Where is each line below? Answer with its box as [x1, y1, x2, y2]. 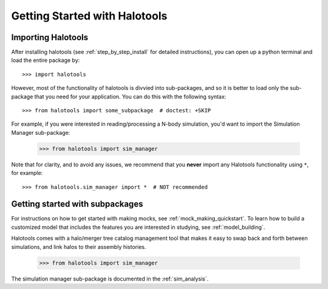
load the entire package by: [11, 56, 80, 64]
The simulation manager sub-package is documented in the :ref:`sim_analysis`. [11, 275, 209, 282]
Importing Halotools [11, 32, 88, 42]
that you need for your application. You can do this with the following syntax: [34, 93, 227, 100]
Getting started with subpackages [11, 199, 143, 209]
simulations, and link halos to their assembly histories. [11, 243, 146, 250]
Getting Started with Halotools [11, 9, 168, 22]
